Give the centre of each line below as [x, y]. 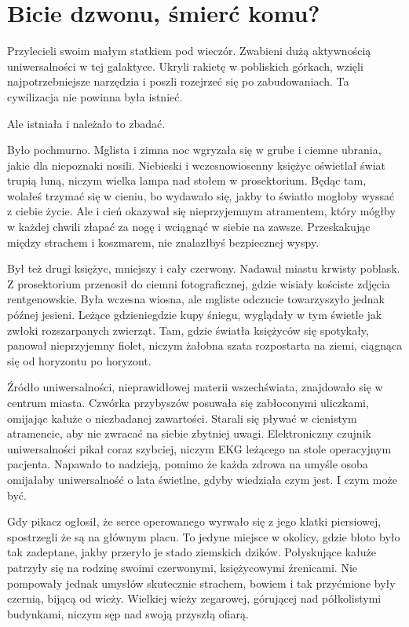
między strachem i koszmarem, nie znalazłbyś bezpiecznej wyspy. [163, 242]
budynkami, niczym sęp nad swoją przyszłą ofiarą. [128, 613]
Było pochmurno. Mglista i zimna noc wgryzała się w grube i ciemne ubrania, [194, 150]
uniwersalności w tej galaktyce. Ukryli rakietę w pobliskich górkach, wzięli [185, 66]
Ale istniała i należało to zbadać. [86, 123]
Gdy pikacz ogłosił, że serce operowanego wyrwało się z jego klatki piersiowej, [194, 521]
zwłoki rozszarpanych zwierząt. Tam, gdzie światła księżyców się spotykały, [188, 330]
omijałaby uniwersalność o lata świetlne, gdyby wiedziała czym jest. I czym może [202, 479]
